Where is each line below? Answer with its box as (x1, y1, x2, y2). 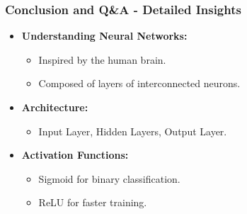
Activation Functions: (21, 147, 129, 162)
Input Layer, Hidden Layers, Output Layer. (38, 123, 227, 138)
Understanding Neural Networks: (21, 28, 188, 43)
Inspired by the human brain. (38, 52, 166, 67)
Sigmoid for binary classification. (38, 171, 180, 186)
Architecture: (21, 100, 88, 114)
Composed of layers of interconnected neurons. (38, 76, 241, 91)
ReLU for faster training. (38, 195, 147, 210)
